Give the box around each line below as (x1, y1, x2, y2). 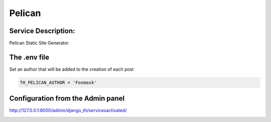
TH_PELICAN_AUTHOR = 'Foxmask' (20, 79, 97, 85)
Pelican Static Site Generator (9, 40, 69, 46)
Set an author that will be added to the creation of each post (9, 66, 134, 72)
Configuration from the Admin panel (9, 94, 125, 103)
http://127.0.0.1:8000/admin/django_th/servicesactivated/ (9, 107, 127, 113)
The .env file (9, 53, 50, 61)
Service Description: (9, 27, 75, 35)
